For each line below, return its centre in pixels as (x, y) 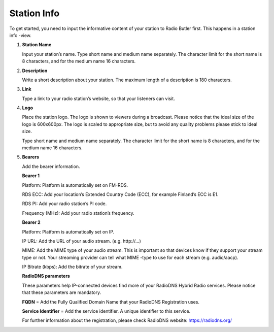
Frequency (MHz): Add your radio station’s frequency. (78, 213)
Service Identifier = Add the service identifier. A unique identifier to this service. (106, 311)
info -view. (20, 35)
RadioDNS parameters (46, 276)
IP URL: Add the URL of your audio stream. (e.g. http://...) (82, 241)
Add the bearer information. (51, 166)
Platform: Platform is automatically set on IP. (68, 231)
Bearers (31, 157)
